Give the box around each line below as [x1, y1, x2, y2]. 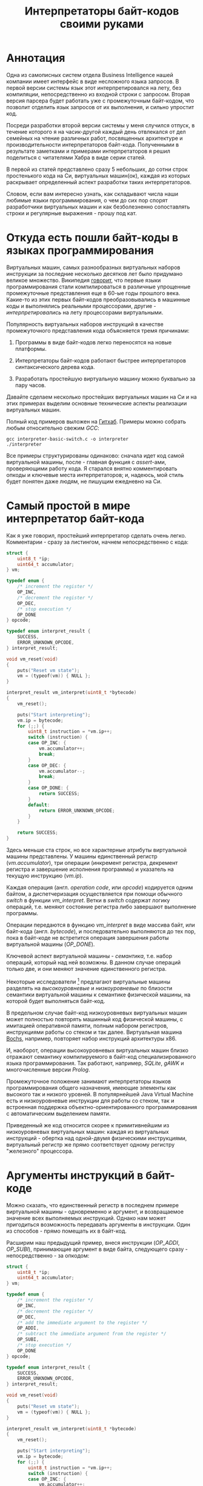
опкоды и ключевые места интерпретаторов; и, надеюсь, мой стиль [6, 471, 184, 478]
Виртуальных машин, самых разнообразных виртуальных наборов [6, 264, 181, 271]
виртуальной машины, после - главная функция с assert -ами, [6, 458, 167, 465]
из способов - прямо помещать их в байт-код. [6, 1227, 127, 1234]
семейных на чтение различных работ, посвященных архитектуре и [6, 135, 183, 142]
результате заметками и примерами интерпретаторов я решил [6, 147, 171, 155]
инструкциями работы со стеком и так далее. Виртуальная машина [6, 1028, 182, 1036]
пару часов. [15, 381, 47, 388]
